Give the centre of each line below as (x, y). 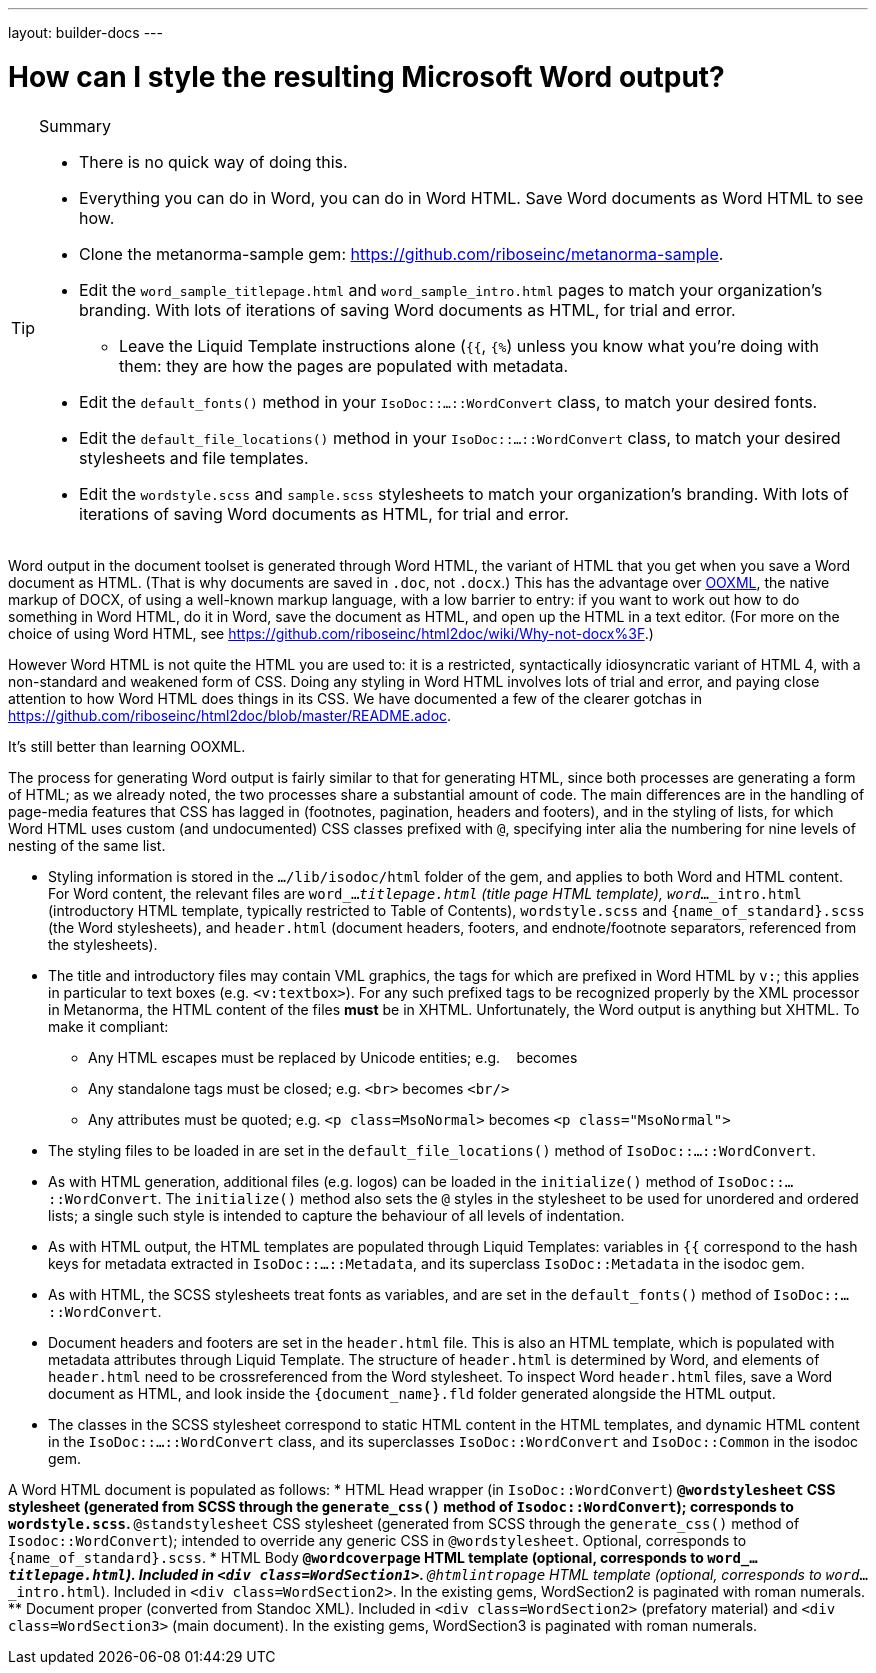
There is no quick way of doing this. (213, 161)
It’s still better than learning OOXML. (127, 746)
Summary (75, 125)
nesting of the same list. (87, 845)
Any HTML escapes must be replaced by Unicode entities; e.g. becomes (333, 1057)
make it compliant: (108, 1026)
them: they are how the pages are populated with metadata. (344, 365)
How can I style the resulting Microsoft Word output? (366, 76)
